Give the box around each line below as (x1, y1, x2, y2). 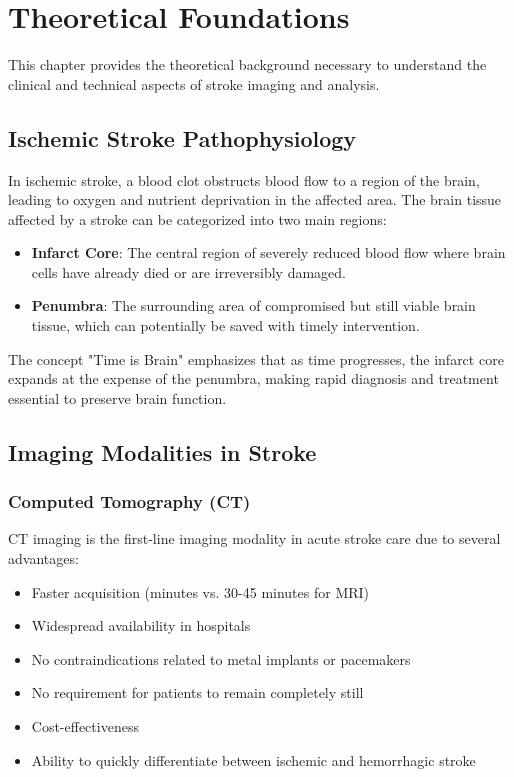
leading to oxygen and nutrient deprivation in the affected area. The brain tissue (8, 189, 502, 210)
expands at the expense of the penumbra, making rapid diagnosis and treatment (8, 368, 499, 389)
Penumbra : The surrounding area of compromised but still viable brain (31, 295, 476, 316)
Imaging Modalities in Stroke (8, 436, 317, 467)
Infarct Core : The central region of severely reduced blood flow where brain (31, 242, 506, 263)
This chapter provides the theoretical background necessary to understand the (8, 54, 487, 75)
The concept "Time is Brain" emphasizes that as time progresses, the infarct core (8, 348, 504, 369)
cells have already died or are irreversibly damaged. (31, 261, 347, 282)
